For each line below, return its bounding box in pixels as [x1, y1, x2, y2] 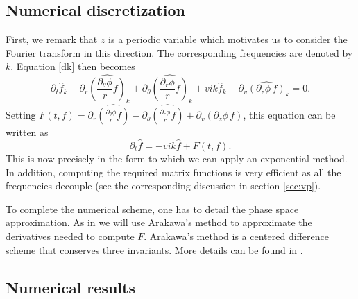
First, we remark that [6, 32, 98, 46]
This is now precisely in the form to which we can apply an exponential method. [6, 151, 348, 166]
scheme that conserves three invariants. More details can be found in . [6, 242, 303, 257]
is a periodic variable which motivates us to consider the [108, 32, 348, 46]
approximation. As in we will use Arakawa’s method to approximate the [6, 215, 312, 230]
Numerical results [6, 276, 135, 298]
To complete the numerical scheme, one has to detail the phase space [6, 201, 299, 216]
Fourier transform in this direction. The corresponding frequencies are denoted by [6, 45, 353, 60]
